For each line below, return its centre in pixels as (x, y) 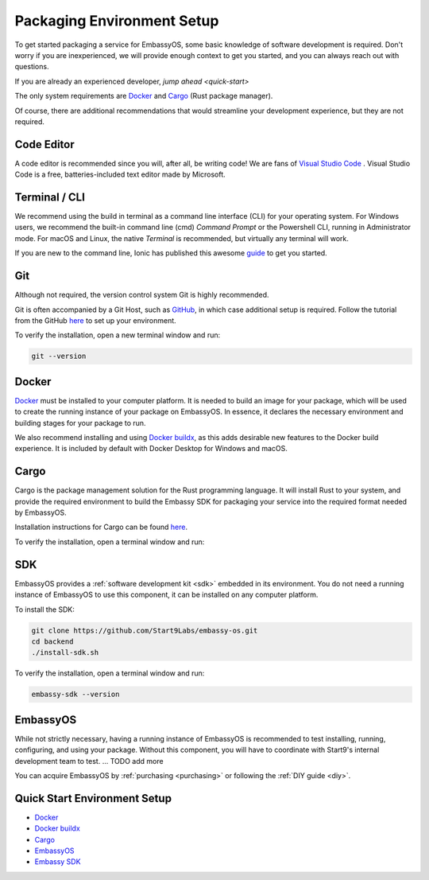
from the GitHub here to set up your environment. (95, 320)
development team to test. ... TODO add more (89, 761)
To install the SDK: (45, 609)
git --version (59, 356)
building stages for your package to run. (80, 422)
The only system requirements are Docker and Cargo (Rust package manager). (144, 96)
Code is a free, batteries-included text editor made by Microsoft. (120, 174)
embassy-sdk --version (75, 695)
